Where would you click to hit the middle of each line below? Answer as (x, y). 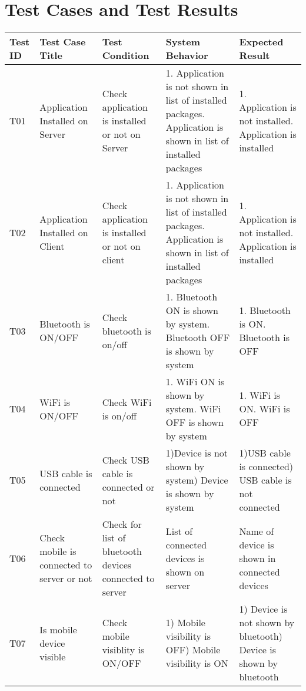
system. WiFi (193, 409)
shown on (185, 571)
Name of (257, 531)
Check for (122, 524)
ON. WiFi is (265, 409)
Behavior (187, 55)
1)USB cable (265, 453)
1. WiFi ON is (195, 382)
